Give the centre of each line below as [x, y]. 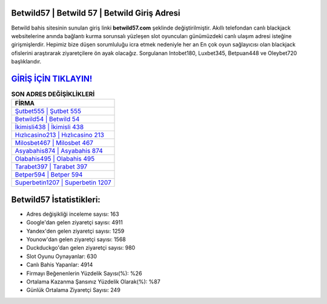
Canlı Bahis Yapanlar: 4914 [60, 265]
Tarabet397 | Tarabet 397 [51, 167]
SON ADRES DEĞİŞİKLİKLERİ [53, 94]
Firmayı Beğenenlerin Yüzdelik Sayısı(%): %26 [84, 273]
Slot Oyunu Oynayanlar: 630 [61, 256]
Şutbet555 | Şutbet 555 [48, 111]
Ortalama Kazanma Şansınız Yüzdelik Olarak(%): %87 [93, 282]
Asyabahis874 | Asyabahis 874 [59, 151]
